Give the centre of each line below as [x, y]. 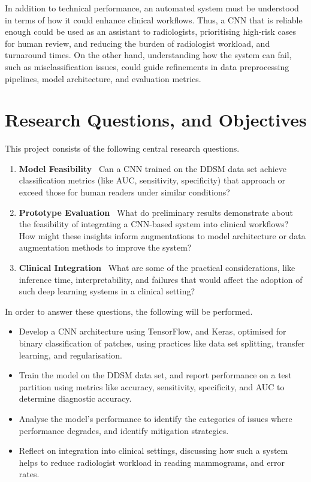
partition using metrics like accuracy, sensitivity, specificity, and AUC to [152, 386]
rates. [29, 474]
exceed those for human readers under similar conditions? [124, 192]
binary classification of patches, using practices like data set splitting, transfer [162, 343]
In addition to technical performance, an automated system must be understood [152, 8]
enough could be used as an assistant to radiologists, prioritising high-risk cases [150, 31]
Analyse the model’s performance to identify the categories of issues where [155, 418]
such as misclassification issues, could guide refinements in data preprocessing [147, 66]
